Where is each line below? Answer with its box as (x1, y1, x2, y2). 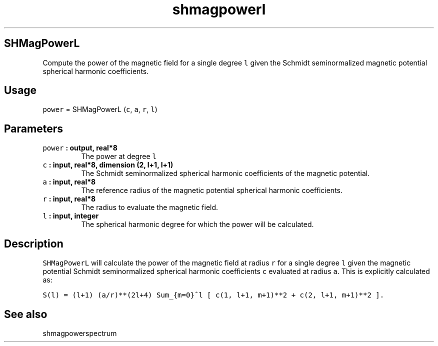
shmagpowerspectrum (42, 328, 117, 337)
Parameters (4, 122, 63, 135)
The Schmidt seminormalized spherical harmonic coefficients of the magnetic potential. (81, 169, 370, 178)
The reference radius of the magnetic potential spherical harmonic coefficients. (81, 186, 343, 195)
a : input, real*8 (42, 177, 96, 186)
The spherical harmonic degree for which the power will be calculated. (81, 220, 314, 229)
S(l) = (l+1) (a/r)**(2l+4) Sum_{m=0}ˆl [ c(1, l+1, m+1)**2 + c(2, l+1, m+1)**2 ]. (42, 291, 384, 299)
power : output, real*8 (42, 143, 117, 152)
